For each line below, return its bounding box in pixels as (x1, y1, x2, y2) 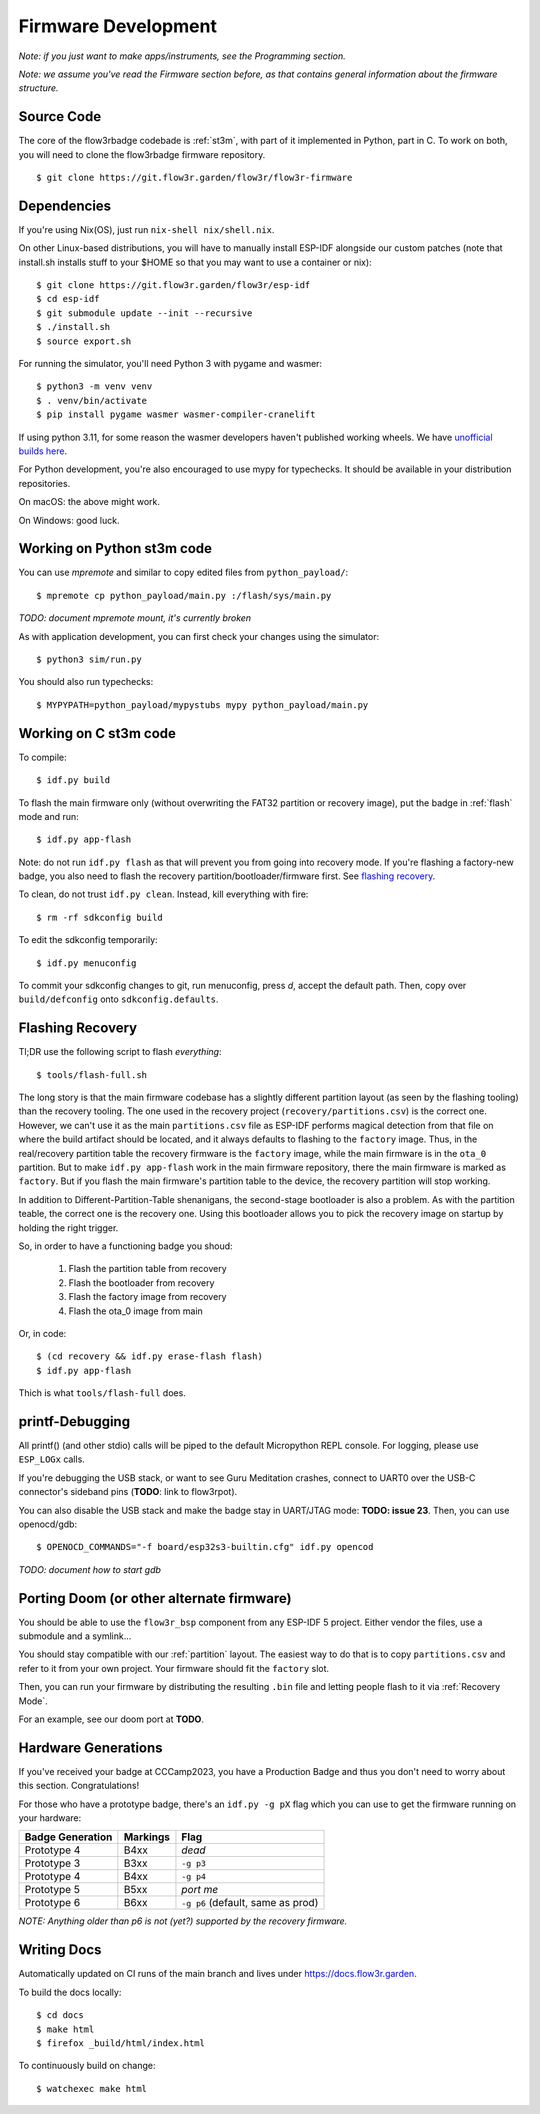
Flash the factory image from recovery (68, 1291, 227, 1303)
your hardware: (18, 1812, 82, 1824)
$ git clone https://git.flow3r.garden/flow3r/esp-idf (36, 280, 311, 291)
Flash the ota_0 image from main (68, 1305, 204, 1317)
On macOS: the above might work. (18, 496, 160, 508)
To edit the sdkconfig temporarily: (18, 934, 159, 946)
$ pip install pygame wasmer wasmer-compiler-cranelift (36, 409, 316, 420)
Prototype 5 (24, 1883, 80, 1897)
